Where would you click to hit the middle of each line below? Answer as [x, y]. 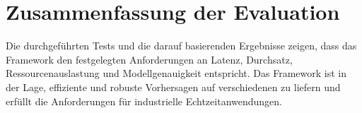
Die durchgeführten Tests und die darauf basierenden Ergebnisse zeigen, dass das [181, 46]
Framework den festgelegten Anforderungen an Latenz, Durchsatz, [149, 59]
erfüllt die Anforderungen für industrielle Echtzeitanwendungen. [144, 101]
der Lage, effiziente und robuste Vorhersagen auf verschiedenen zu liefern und [173, 87]
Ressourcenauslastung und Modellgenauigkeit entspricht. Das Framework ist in [176, 73]
